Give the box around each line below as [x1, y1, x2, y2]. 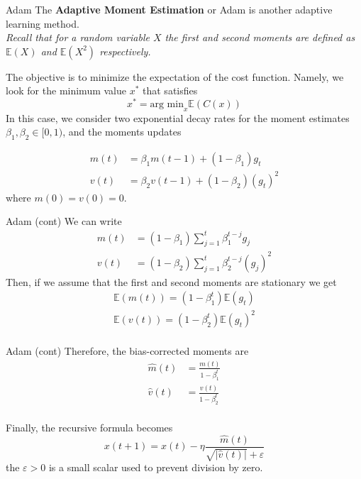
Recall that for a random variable [6, 30, 150, 45]
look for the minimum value [6, 83, 126, 98]
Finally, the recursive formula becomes [6, 420, 173, 434]
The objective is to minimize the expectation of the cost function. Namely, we [6, 69, 344, 84]
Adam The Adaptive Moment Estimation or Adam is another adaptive [6, 2, 333, 16]
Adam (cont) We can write [6, 214, 122, 229]
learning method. [6, 16, 79, 31]
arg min [150, 99, 184, 110]
